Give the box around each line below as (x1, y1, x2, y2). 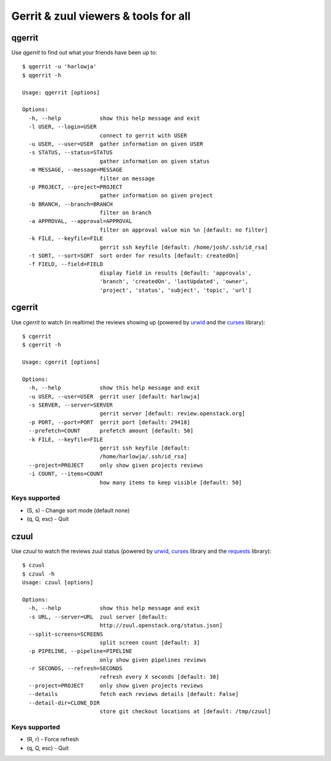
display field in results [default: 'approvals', (99, 269, 252, 276)
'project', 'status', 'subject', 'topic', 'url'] (99, 286, 252, 294)
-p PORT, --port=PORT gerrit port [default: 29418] (28, 418, 191, 426)
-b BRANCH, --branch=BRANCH (28, 200, 113, 208)
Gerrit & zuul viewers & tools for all (11, 9, 191, 23)
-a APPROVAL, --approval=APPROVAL (28, 218, 132, 225)
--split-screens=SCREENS (28, 630, 104, 638)
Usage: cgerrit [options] (22, 359, 101, 365)
